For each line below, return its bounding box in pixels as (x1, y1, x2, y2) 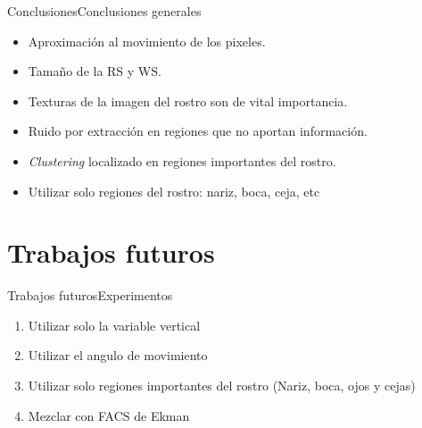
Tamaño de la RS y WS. (28, 62, 161, 80)
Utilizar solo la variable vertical (28, 315, 201, 334)
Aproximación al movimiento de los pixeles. (28, 31, 266, 50)
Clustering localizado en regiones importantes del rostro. (28, 151, 336, 170)
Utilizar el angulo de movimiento (28, 346, 208, 365)
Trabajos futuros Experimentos (7, 286, 173, 305)
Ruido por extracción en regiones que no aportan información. (28, 122, 368, 140)
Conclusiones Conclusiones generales (7, 2, 202, 20)
